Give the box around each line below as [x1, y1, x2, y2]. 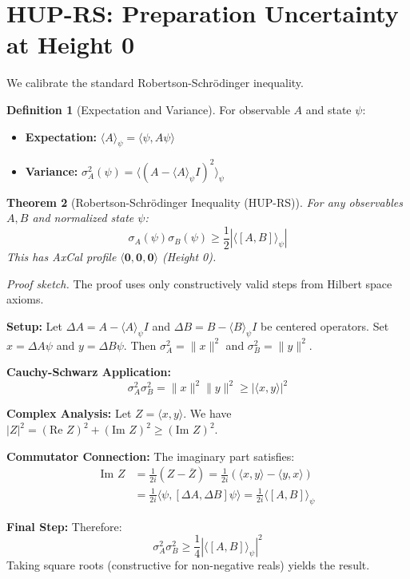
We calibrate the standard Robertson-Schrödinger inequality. [6, 74, 304, 91]
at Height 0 [6, 28, 135, 61]
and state [305, 101, 352, 117]
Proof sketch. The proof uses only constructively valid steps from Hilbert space [6, 275, 392, 291]
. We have [183, 405, 232, 422]
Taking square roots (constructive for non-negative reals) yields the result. [6, 557, 370, 573]
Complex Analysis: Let [6, 405, 132, 422]
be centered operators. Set [261, 317, 389, 334]
